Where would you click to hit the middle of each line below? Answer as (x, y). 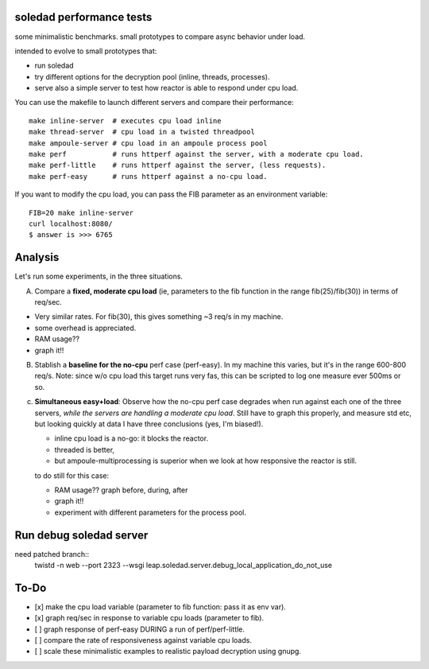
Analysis (37, 257)
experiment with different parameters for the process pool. (150, 512)
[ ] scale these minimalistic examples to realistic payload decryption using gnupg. (168, 651)
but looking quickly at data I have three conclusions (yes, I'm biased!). (149, 424)
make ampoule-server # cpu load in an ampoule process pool (148, 143)
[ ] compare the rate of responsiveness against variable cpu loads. (143, 640)
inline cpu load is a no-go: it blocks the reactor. (131, 438)
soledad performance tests (83, 17)
